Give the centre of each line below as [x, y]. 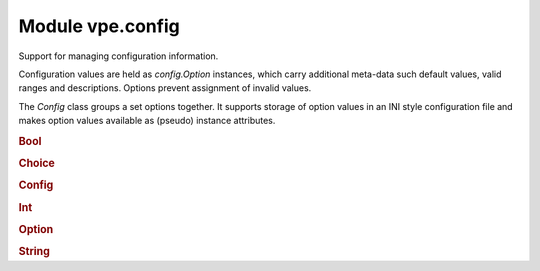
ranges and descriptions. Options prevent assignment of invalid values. [165, 88]
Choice [36, 163]
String [34, 252]
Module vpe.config [99, 26]
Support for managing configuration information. [118, 56]
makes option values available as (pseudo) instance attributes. [147, 121]
